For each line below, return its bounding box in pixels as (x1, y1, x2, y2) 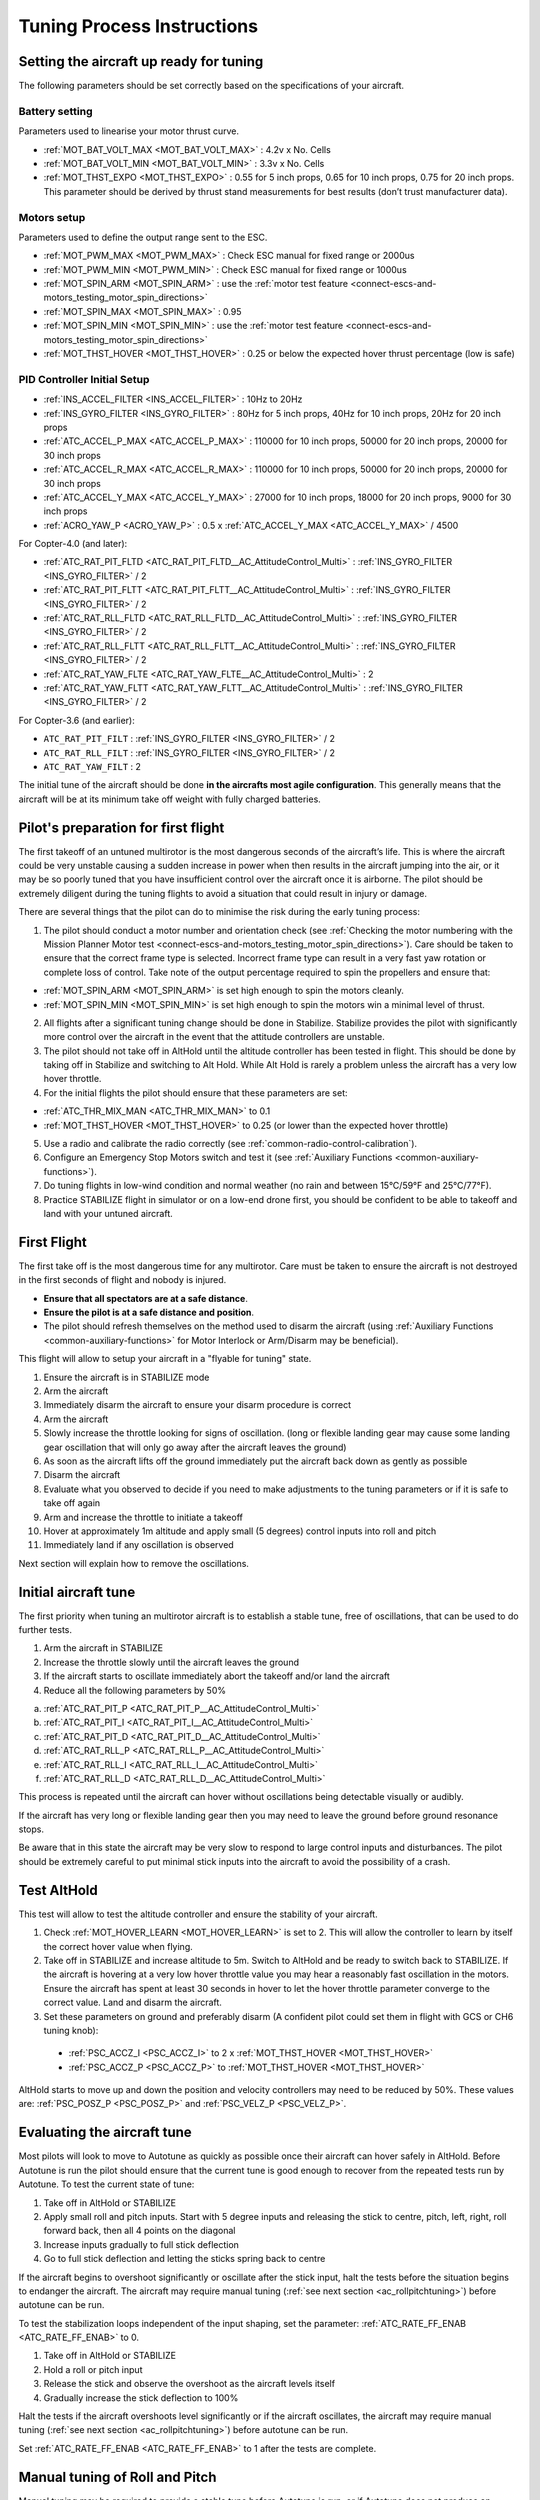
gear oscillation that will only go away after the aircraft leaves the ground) (43, 1441, 347, 1453)
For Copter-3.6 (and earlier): (18, 714, 135, 726)
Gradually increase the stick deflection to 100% (43, 2391, 239, 2404)
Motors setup (18, 210, 86, 224)
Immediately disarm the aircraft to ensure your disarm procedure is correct (43, 1399, 352, 1411)
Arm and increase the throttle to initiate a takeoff (43, 1511, 244, 1523)
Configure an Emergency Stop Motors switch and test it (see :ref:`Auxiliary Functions (43, 1151, 393, 1164)
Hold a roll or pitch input (43, 2363, 143, 2375)
